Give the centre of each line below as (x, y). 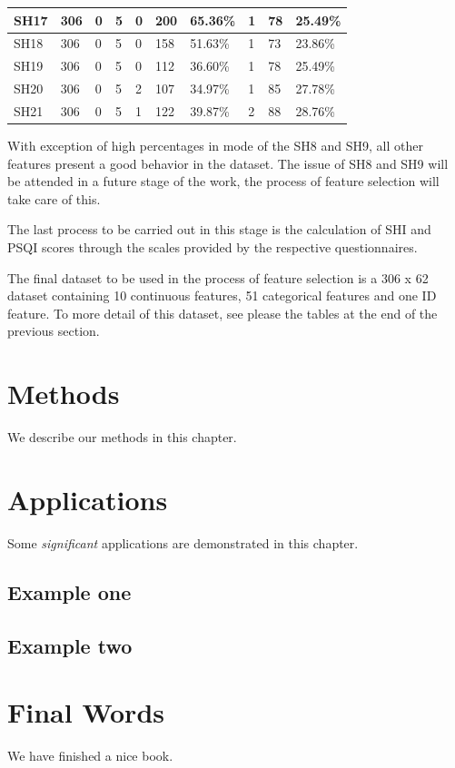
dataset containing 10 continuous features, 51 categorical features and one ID (222, 295)
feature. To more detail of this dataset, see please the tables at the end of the (223, 313)
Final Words (86, 712)
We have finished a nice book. (90, 756)
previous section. (54, 331)
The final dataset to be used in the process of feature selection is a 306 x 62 (218, 277)
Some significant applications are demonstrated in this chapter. (183, 542)
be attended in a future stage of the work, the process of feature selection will (223, 181)
